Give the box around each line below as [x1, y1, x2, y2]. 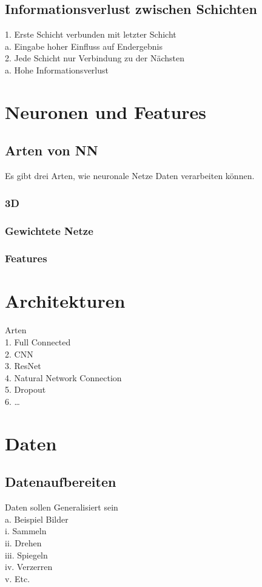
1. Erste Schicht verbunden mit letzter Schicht [5, 28, 176, 41]
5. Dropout [5, 383, 46, 396]
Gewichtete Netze [5, 223, 93, 238]
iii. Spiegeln [5, 548, 48, 561]
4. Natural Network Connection [5, 371, 122, 384]
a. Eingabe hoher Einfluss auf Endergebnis [5, 39, 163, 52]
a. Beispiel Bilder [5, 512, 69, 525]
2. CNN [5, 347, 33, 360]
